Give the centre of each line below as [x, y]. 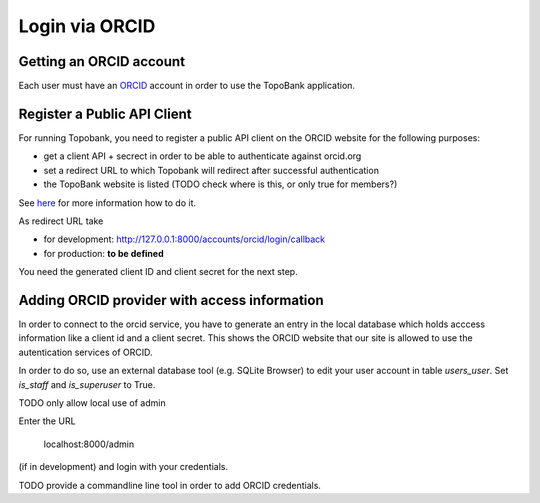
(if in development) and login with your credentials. [123, 467]
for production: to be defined [103, 253]
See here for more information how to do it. [107, 202]
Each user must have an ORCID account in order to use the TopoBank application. [186, 86]
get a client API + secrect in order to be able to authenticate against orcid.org [202, 156]
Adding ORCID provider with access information [171, 300]
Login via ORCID [87, 26]
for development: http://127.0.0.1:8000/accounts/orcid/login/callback [184, 239]
